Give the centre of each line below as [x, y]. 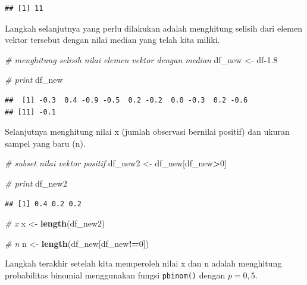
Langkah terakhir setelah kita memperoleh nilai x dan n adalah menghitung [143, 263]
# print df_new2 [36, 183]
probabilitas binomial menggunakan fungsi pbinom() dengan [115, 275]
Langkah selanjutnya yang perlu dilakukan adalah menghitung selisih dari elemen [153, 28]
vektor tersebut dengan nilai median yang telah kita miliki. [112, 40]
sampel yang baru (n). [45, 143]
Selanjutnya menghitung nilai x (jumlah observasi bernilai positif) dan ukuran [147, 131]
